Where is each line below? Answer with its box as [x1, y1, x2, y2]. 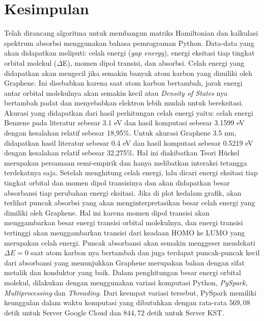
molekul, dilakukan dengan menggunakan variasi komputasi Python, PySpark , [4, 277, 248, 287]
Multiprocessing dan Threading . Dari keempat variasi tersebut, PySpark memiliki [4, 287, 256, 298]
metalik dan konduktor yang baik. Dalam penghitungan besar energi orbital [4, 267, 241, 278]
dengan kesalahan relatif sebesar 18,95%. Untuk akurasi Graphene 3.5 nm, [4, 127, 236, 138]
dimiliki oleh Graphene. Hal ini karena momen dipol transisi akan [4, 207, 209, 218]
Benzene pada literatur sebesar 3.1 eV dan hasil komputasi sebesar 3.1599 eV [4, 117, 245, 128]
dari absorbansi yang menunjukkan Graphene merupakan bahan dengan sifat [4, 257, 245, 267]
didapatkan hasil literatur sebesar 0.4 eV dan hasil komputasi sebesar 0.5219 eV [4, 137, 253, 148]
